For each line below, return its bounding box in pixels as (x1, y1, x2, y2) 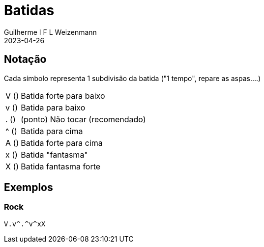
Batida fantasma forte (21, 161, 101, 171)
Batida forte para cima (21, 137, 103, 148)
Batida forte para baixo (21, 90, 105, 101)
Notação (4, 53, 47, 66)
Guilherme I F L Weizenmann (4, 27, 97, 36)
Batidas (4, 2, 55, 19)
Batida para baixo (21, 102, 86, 112)
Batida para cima (21, 126, 83, 136)
